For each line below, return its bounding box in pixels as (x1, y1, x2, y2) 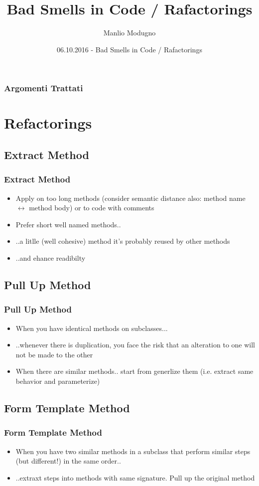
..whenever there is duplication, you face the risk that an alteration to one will (15, 339, 256, 350)
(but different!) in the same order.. (15, 456, 121, 466)
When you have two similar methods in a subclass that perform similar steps (15, 446, 251, 456)
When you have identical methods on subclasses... (15, 323, 168, 333)
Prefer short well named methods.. (15, 219, 121, 229)
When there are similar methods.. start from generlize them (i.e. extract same (15, 366, 254, 376)
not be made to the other (15, 349, 93, 359)
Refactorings (4, 113, 92, 133)
